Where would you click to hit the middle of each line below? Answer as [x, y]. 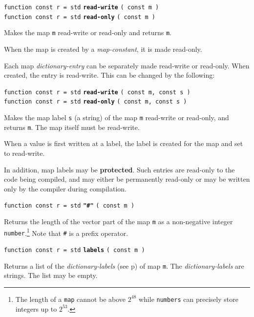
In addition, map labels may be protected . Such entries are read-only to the [119, 169]
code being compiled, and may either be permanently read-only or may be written [127, 179]
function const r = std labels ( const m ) [74, 250]
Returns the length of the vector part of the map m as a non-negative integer [118, 221]
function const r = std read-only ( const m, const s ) [95, 102]
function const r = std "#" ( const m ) [69, 206]
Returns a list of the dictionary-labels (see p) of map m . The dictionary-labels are [124, 265]
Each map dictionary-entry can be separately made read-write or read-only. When [127, 65]
